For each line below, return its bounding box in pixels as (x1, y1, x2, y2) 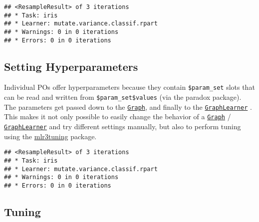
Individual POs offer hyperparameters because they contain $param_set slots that (4, 82, 255, 92)
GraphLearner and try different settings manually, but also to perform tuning (4, 121, 241, 132)
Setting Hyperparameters (4, 58, 138, 74)
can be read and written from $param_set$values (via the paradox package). (4, 92, 242, 102)
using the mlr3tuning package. (4, 131, 97, 141)
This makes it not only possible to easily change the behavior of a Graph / (4, 111, 231, 122)
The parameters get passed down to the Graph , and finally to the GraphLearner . (4, 101, 252, 112)
